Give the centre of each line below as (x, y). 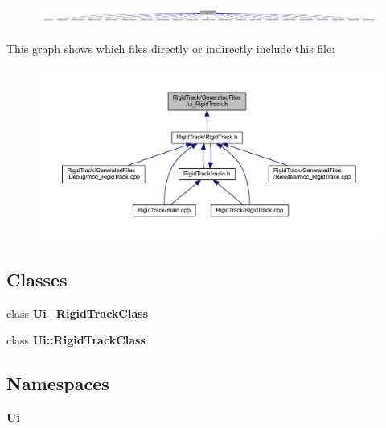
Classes (37, 279)
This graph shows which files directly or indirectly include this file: (171, 49)
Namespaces (58, 383)
